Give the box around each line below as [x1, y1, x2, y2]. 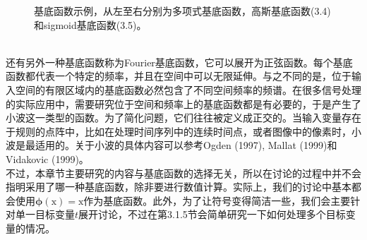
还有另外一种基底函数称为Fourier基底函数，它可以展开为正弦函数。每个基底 [6, 54, 353, 69]
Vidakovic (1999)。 [6, 151, 89, 166]
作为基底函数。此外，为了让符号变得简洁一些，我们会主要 [83, 193, 351, 208]
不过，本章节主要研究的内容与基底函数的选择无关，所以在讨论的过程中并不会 [6, 165, 361, 180]
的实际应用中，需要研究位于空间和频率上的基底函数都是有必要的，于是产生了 [6, 96, 361, 111]
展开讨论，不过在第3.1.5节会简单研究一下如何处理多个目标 [78, 207, 346, 222]
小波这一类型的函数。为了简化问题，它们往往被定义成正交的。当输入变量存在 [6, 110, 361, 125]
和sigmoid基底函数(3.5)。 [34, 17, 147, 32]
